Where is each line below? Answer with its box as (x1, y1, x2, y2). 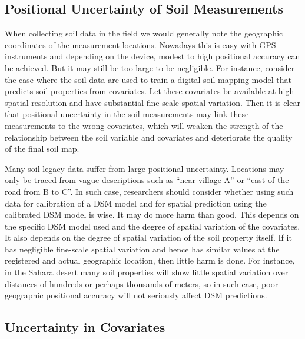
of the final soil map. (5, 142, 79, 155)
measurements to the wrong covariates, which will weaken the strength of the (5, 119, 283, 131)
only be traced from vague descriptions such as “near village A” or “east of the (5, 174, 289, 186)
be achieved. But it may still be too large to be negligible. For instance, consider (5, 61, 295, 74)
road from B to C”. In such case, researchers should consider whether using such (5, 185, 294, 197)
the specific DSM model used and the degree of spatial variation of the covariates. (5, 220, 300, 232)
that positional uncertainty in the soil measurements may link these (5, 108, 249, 120)
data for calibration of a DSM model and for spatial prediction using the (5, 197, 267, 209)
